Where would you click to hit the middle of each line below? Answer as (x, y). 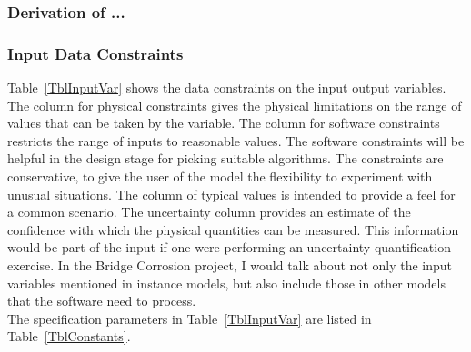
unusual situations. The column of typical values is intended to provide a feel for (231, 194)
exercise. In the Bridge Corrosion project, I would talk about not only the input (230, 265)
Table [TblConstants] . (69, 336)
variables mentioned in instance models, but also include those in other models (226, 283)
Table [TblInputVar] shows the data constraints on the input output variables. (227, 88)
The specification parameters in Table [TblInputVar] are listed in (190, 318)
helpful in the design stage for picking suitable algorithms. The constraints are (225, 158)
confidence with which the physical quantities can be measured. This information (233, 229)
